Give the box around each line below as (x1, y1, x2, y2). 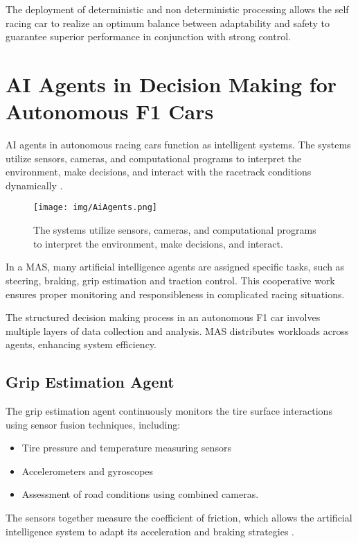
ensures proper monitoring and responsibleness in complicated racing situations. (6, 286, 345, 301)
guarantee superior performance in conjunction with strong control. (6, 29, 291, 44)
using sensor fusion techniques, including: (6, 417, 181, 431)
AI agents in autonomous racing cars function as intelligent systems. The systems (6, 137, 351, 152)
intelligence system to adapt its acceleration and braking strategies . (6, 524, 294, 538)
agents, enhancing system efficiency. (6, 337, 156, 352)
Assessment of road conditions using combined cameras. (21, 487, 259, 501)
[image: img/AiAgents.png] (33, 202, 157, 213)
